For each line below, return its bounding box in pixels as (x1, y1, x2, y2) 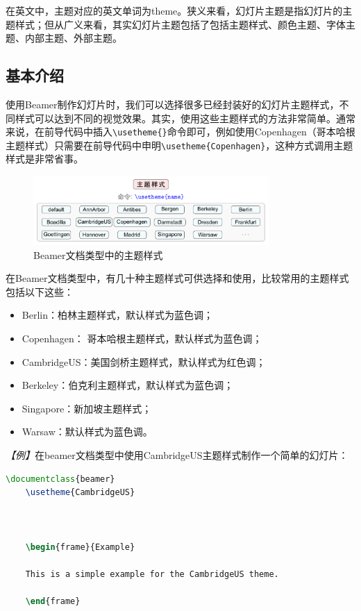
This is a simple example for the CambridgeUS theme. (25, 569, 279, 579)
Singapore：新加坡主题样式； (22, 401, 152, 415)
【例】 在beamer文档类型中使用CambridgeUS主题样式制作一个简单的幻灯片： (6, 448, 349, 462)
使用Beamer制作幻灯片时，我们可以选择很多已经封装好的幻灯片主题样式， (6, 97, 339, 111)
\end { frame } (25, 596, 81, 606)
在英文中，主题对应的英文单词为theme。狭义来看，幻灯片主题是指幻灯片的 (6, 3, 343, 17)
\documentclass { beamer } (6, 474, 115, 484)
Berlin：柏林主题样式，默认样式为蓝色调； (22, 308, 213, 322)
